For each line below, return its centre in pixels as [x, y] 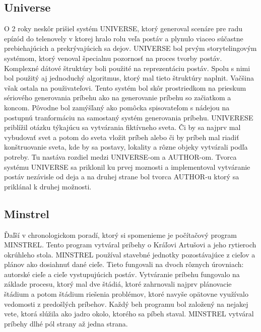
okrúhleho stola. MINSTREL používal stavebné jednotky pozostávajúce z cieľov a [130, 254]
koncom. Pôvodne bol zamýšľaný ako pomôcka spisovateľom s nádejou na [117, 107]
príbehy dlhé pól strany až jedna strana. [66, 323]
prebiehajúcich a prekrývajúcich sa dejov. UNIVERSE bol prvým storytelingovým [130, 48]
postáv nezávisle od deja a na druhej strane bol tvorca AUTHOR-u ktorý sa [122, 177]
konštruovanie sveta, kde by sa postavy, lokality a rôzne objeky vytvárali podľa [126, 147]
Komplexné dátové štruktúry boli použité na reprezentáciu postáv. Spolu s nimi [127, 68]
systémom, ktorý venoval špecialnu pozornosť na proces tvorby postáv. [113, 58]
